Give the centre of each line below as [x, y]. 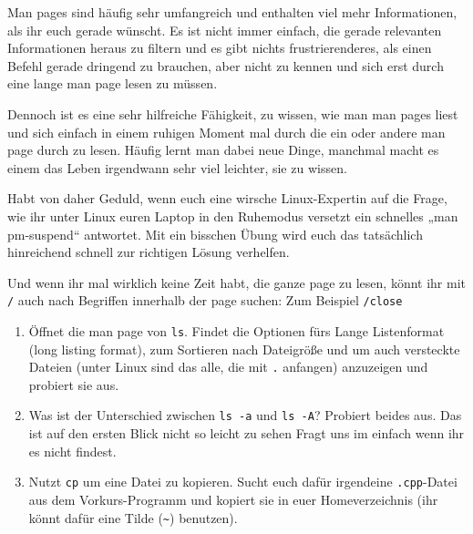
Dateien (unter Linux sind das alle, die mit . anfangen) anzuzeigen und [228, 367]
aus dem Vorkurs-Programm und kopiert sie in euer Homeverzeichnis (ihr [233, 499]
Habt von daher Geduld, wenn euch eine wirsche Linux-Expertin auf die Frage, [227, 198]
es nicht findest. [72, 451]
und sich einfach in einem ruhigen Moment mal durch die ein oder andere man [226, 132]
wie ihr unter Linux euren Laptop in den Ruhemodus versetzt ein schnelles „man [233, 216]
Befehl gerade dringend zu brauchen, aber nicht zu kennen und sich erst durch [226, 65]
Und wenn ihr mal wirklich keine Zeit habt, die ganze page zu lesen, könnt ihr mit [237, 282]
